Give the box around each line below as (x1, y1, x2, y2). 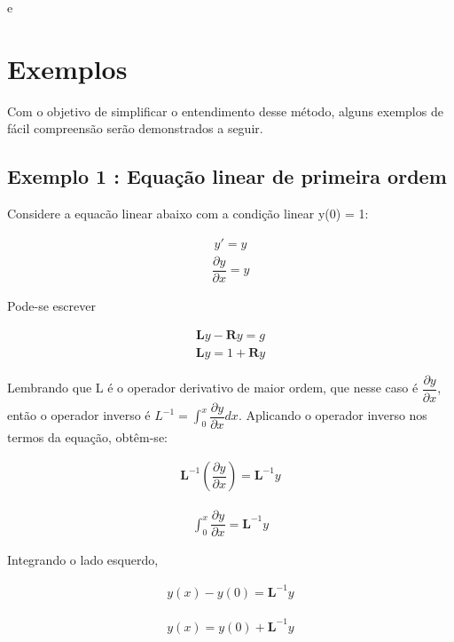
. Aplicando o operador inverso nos (238, 406, 427, 424)
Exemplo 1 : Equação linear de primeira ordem (7, 162, 447, 190)
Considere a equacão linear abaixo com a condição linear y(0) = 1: (7, 204, 369, 223)
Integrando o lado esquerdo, (7, 551, 159, 569)
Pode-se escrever (7, 296, 96, 314)
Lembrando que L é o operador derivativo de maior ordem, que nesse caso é (7, 378, 419, 397)
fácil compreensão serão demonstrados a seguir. (7, 119, 263, 138)
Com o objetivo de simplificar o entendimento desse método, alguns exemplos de (7, 101, 443, 120)
